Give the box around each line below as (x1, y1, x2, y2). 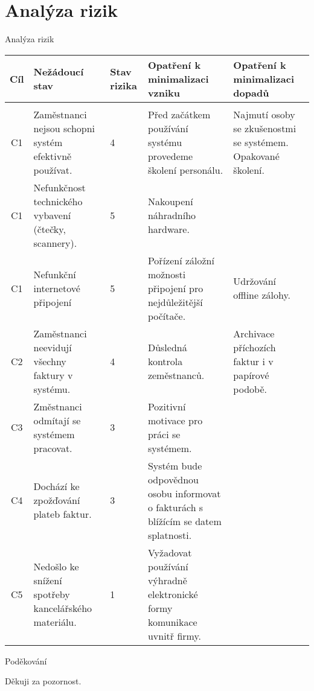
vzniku (147, 85, 181, 100)
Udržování (233, 274, 277, 288)
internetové (33, 281, 80, 295)
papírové (233, 368, 269, 382)
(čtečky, (33, 221, 66, 236)
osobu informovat (147, 486, 221, 500)
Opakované (233, 148, 280, 163)
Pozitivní (147, 399, 186, 413)
